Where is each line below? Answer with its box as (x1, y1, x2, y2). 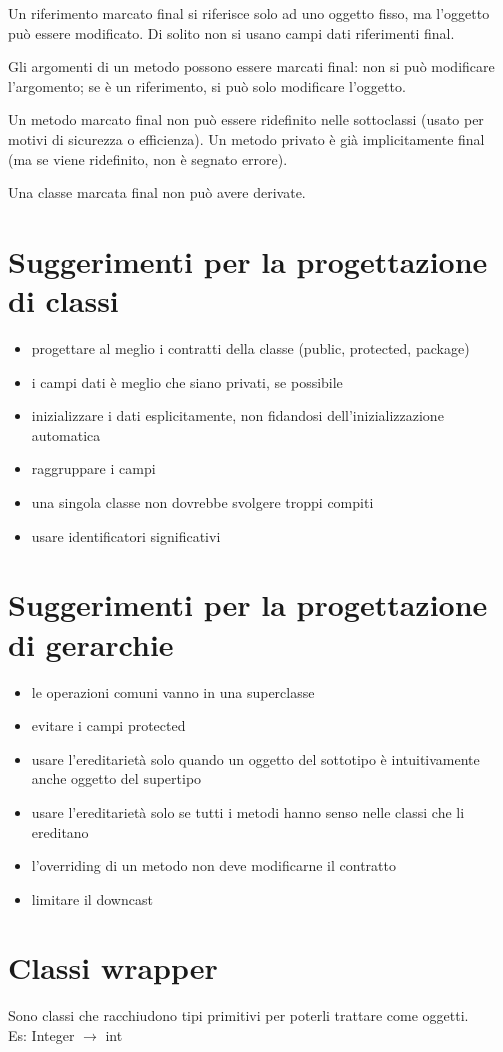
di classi (8, 280, 119, 321)
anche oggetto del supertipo (31, 768, 202, 789)
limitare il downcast (31, 888, 153, 909)
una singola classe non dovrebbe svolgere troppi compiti (31, 492, 374, 513)
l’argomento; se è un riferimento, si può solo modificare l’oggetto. (8, 75, 406, 96)
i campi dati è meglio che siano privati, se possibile (31, 371, 343, 392)
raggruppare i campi (31, 458, 156, 479)
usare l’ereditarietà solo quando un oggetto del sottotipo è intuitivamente (31, 748, 480, 769)
